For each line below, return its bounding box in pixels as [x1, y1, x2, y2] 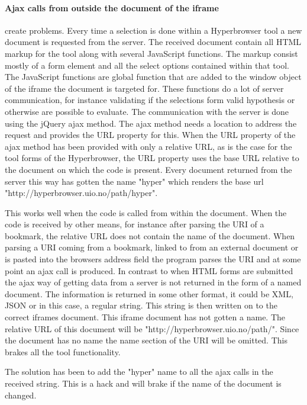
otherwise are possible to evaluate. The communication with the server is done [5, 105, 289, 117]
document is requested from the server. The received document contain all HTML [5, 36, 302, 48]
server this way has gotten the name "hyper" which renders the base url [5, 175, 264, 187]
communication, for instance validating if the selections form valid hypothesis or [5, 94, 295, 106]
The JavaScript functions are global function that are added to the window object [5, 70, 302, 83]
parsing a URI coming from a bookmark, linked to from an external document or [5, 241, 299, 253]
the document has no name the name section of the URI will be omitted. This [5, 334, 287, 346]
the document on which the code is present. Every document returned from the [5, 163, 292, 175]
